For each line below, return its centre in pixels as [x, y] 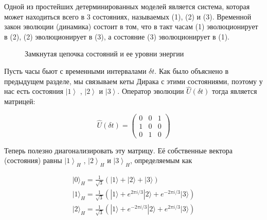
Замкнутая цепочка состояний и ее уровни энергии [104, 54]
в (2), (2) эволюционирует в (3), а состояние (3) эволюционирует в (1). [117, 36]
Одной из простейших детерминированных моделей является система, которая [127, 6]
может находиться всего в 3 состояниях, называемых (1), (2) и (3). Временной [128, 16]
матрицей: [20, 101]
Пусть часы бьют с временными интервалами [75, 71]
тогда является [235, 91]
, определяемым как [161, 160]
